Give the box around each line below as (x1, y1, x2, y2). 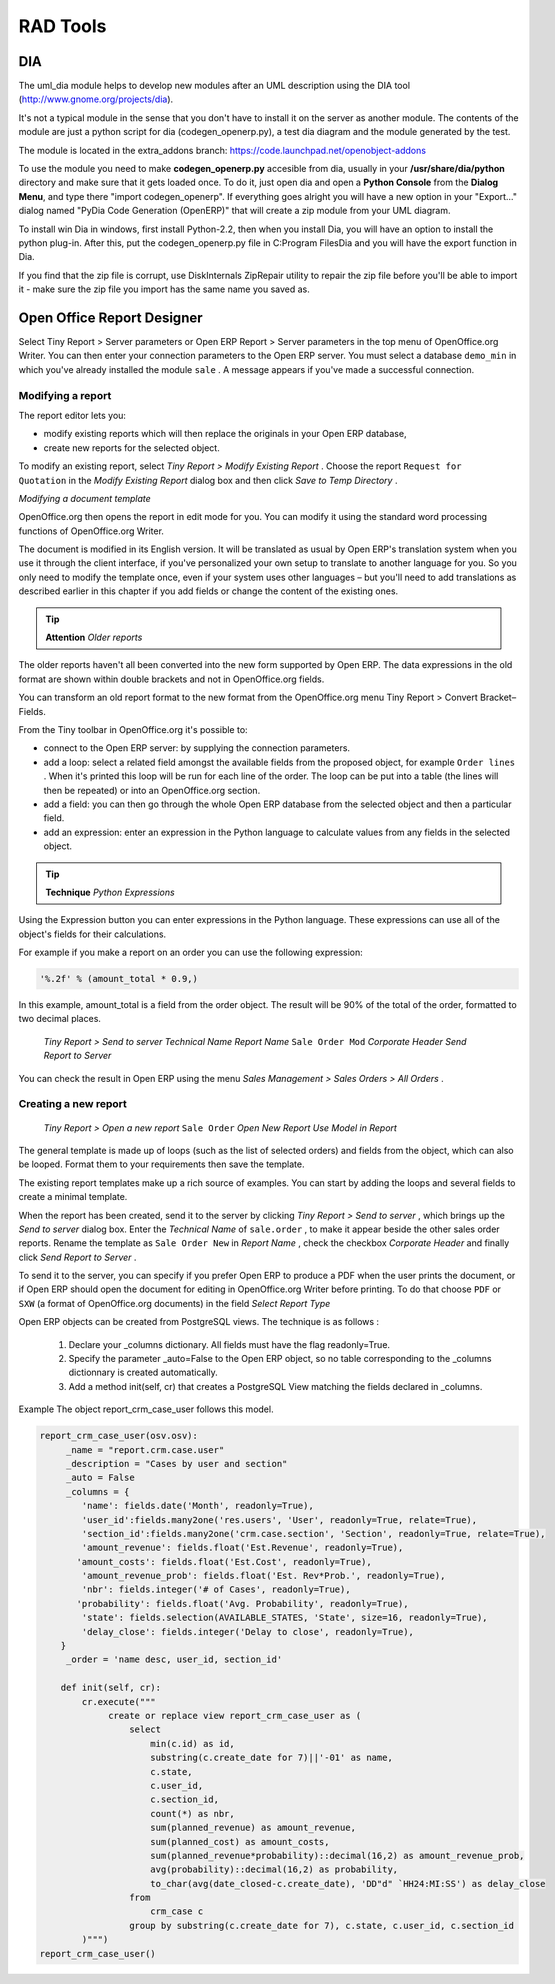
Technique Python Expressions (45, 886, 175, 898)
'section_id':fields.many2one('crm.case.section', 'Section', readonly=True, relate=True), (81, 1528, 546, 1539)
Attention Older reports (45, 631, 143, 644)
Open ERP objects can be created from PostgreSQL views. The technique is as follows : (18, 1316, 380, 1328)
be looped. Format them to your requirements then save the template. (18, 1158, 305, 1170)
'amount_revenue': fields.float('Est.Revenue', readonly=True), (81, 1542, 404, 1554)
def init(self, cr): (60, 1682, 162, 1694)
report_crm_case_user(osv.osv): (39, 1430, 199, 1442)
